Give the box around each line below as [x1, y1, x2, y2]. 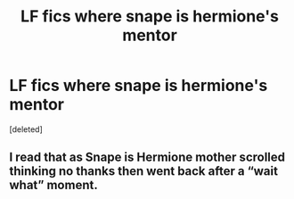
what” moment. [9, 178, 98, 193]
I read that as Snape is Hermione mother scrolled [9, 150, 286, 165]
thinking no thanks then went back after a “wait [9, 163, 279, 179]
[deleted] [9, 123, 43, 135]
